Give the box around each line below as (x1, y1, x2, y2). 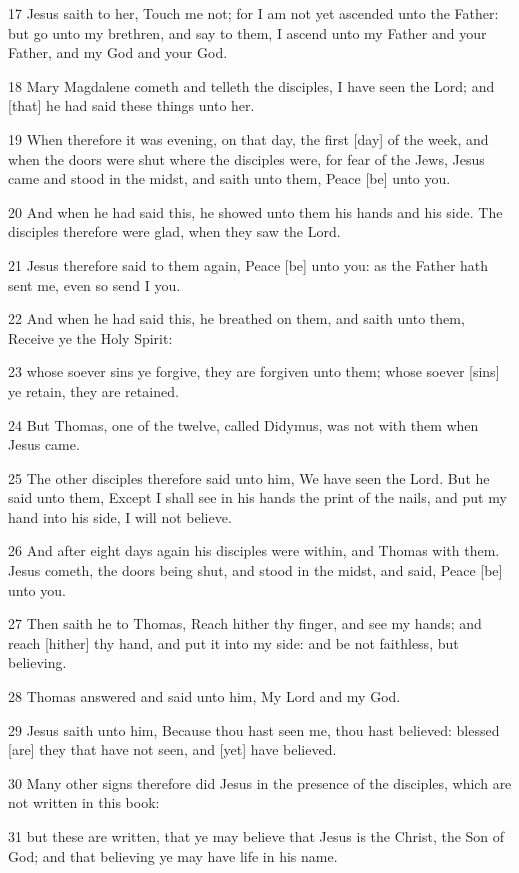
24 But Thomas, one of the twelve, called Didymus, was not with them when (8, 414, 479, 435)
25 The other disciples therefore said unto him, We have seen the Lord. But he (8, 467, 490, 488)
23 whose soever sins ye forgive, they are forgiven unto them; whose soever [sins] (8, 361, 500, 382)
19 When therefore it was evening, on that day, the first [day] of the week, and (8, 128, 489, 149)
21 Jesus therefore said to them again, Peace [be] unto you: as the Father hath (8, 254, 489, 275)
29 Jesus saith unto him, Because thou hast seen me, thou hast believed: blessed (8, 719, 500, 740)
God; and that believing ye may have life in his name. (8, 845, 338, 866)
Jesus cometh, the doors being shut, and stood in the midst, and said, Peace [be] (8, 560, 503, 581)
